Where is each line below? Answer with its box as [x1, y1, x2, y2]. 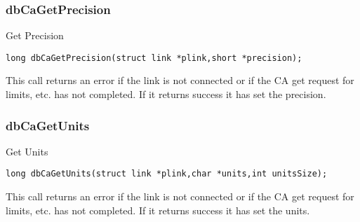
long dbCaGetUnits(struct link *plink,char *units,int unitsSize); [6, 169, 328, 179]
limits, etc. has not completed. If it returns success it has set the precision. [6, 87, 326, 102]
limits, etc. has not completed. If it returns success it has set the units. [6, 202, 310, 217]
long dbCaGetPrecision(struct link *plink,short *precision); [6, 53, 302, 63]
